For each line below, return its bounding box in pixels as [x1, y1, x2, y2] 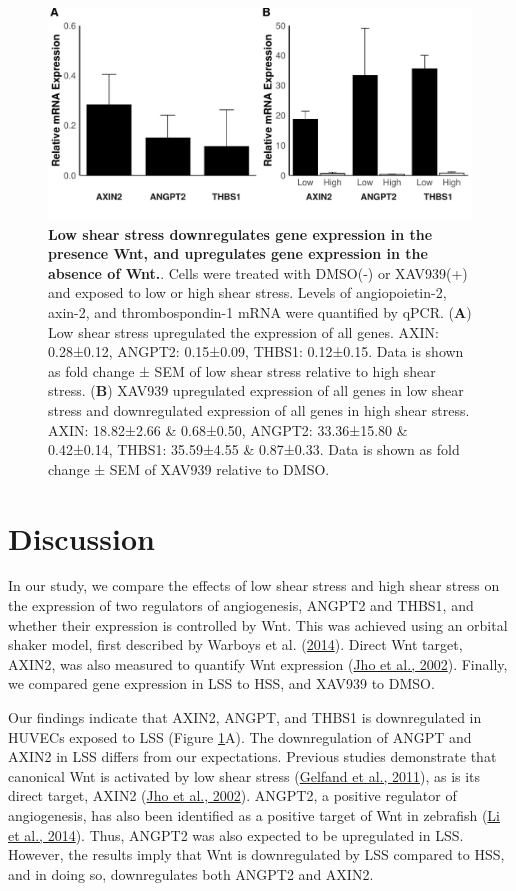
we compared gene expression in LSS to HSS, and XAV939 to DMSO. [8, 673, 435, 694]
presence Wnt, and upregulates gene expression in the [48, 243, 428, 264]
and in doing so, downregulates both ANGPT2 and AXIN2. [8, 863, 374, 884]
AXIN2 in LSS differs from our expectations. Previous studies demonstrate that [8, 746, 497, 767]
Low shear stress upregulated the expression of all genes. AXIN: [48, 321, 439, 342]
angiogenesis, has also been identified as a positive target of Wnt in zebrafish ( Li [8, 804, 500, 825]
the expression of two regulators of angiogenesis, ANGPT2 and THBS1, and [8, 595, 474, 616]
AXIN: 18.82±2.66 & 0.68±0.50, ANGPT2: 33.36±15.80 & [48, 419, 408, 440]
